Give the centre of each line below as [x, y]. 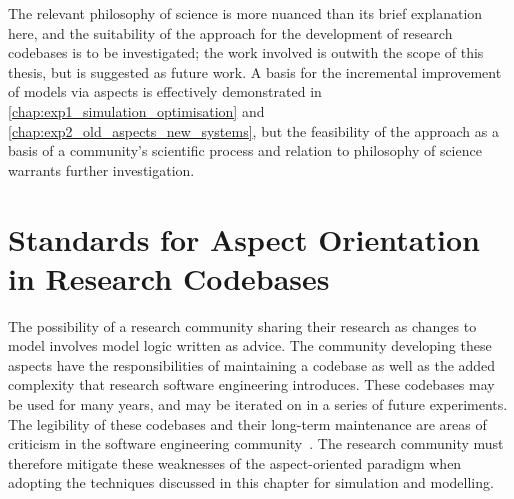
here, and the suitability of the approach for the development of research [230, 32]
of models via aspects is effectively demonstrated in [165, 91]
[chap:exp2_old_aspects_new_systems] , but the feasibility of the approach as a [253, 130]
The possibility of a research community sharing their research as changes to [242, 325]
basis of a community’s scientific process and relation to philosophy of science [245, 150]
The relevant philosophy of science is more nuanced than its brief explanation [245, 13]
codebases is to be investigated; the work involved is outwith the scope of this [246, 52]
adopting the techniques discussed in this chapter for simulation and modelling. [251, 482]
